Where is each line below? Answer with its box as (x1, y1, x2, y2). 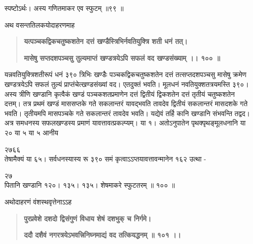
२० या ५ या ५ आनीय (4, 127, 59, 137)
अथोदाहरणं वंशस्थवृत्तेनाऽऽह (4, 196, 72, 206)
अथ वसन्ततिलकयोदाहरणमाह (4, 19, 75, 30)
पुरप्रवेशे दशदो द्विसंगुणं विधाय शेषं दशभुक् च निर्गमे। (24, 213, 151, 223)
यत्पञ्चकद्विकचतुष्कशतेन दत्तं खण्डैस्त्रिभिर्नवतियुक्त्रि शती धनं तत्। (24, 36, 188, 46)
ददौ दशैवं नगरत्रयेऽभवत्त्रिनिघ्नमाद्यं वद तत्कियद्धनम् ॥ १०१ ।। (24, 230, 181, 240)
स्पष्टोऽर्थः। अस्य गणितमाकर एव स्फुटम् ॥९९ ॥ (4, 3, 124, 13)
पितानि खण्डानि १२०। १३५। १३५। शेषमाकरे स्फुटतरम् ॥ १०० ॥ (4, 180, 175, 190)
